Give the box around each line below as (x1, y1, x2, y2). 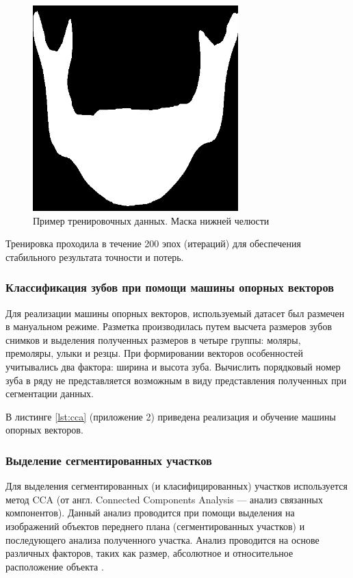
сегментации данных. (5, 386, 94, 401)
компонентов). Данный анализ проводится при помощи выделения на (5, 505, 295, 520)
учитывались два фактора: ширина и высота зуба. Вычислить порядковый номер (5, 359, 341, 373)
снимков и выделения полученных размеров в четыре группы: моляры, (5, 332, 301, 347)
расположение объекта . (5, 559, 104, 573)
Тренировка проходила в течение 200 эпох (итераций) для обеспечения (5, 236, 301, 251)
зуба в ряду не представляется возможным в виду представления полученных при (5, 373, 347, 387)
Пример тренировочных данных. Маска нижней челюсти (33, 213, 270, 227)
